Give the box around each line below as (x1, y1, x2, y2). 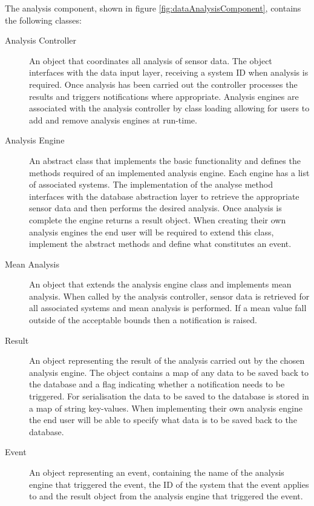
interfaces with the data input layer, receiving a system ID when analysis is (29, 66, 309, 79)
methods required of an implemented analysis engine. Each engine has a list (29, 166, 310, 179)
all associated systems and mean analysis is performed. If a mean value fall (29, 301, 307, 314)
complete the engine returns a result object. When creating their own (29, 213, 286, 226)
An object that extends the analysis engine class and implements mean (29, 278, 292, 291)
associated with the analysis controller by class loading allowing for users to (29, 102, 310, 114)
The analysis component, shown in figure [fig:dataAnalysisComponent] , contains (5, 2, 301, 14)
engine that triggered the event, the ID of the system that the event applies (29, 478, 309, 490)
